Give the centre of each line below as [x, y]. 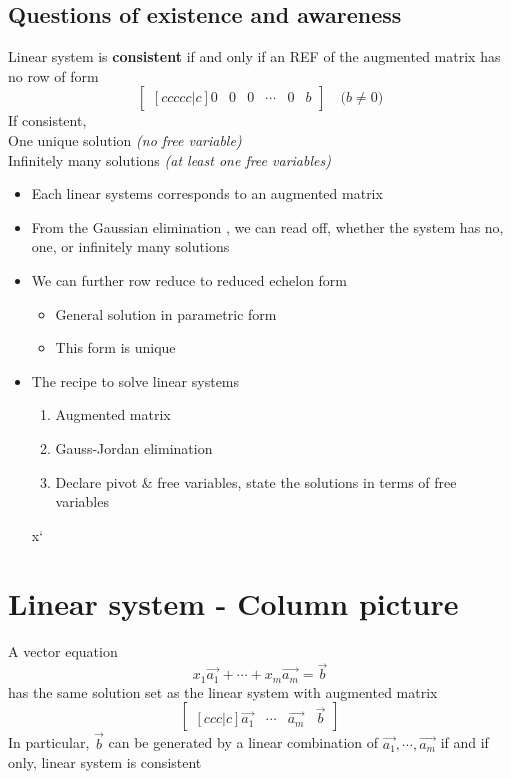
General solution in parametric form [166, 313]
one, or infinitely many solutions [130, 246]
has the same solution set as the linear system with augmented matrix [223, 691]
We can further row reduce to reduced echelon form [189, 279]
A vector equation [63, 651]
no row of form [53, 75]
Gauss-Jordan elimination [134, 447]
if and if [464, 742]
